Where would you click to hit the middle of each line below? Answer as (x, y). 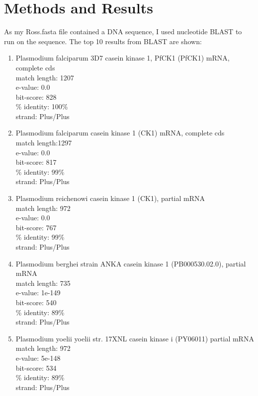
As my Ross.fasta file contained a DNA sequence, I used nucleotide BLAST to (123, 32)
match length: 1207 (45, 77)
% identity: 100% (42, 106)
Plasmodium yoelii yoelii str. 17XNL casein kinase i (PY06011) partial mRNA (135, 338)
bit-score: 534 (36, 367)
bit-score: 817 (36, 162)
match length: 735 (43, 283)
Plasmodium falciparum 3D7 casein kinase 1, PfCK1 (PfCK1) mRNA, (123, 58)
